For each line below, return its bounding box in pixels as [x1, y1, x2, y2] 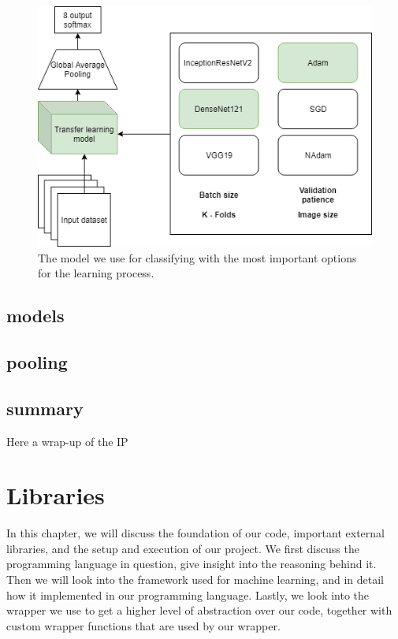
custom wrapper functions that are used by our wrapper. [6, 617, 281, 633]
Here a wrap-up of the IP [6, 433, 128, 449]
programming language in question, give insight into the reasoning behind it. [6, 555, 377, 572]
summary [6, 396, 84, 420]
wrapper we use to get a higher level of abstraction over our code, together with [6, 602, 392, 619]
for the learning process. [38, 265, 154, 281]
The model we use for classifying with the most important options [38, 249, 357, 266]
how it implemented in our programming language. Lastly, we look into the [6, 586, 370, 603]
